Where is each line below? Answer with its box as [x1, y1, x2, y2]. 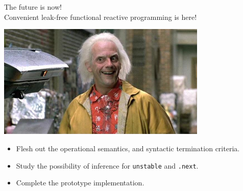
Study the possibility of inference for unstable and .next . [16, 160, 199, 171]
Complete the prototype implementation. [16, 177, 144, 188]
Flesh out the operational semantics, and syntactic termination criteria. [16, 143, 240, 153]
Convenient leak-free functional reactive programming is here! [4, 11, 197, 22]
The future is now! [4, 2, 62, 12]
